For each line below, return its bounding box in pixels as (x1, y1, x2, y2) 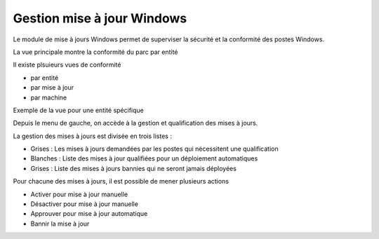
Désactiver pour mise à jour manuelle (30, 200, 138, 208)
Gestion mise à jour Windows (13, 11, 187, 26)
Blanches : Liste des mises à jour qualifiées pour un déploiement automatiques (30, 154, 258, 163)
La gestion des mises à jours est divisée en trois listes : (13, 132, 172, 140)
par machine (30, 93, 67, 102)
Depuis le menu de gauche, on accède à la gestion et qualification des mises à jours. (13, 119, 258, 128)
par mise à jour (30, 83, 74, 92)
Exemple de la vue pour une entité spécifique (13, 106, 144, 114)
